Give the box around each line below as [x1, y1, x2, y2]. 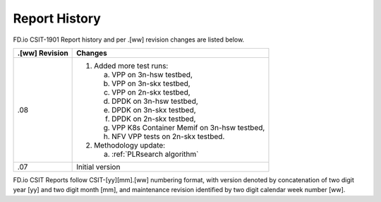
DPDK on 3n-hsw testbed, [111, 96, 199, 106]
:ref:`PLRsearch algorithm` [111, 149, 199, 159]
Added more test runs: [94, 61, 169, 71]
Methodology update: [94, 140, 166, 150]
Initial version [76, 162, 121, 172]
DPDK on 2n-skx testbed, [111, 114, 196, 124]
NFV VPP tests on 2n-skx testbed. [111, 131, 225, 141]
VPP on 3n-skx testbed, [111, 78, 190, 88]
